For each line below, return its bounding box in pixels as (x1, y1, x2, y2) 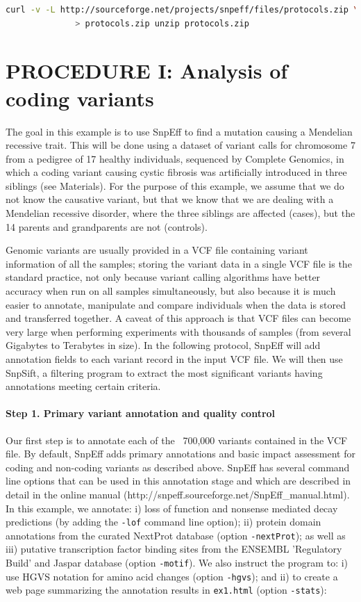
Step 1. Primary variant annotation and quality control (6, 406, 276, 421)
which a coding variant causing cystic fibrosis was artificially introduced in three (6, 165, 347, 179)
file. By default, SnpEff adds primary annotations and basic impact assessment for (6, 446, 355, 461)
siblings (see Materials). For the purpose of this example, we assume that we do (6, 178, 344, 193)
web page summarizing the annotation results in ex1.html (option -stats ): (6, 583, 327, 597)
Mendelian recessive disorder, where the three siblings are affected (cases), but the (6, 206, 355, 220)
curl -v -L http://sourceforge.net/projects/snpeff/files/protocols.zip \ (6, 5, 359, 15)
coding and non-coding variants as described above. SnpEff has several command (6, 459, 350, 474)
